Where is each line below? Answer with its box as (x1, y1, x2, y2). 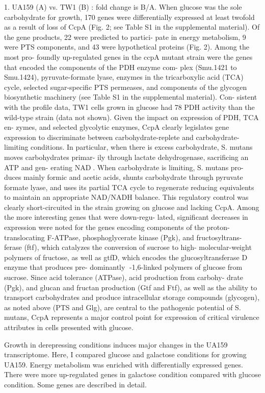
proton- (206, 222, 230, 233)
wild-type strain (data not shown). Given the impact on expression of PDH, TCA (4, 111, 259, 122)
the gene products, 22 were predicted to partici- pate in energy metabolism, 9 (4, 31, 246, 42)
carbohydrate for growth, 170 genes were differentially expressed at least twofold (4, 11, 255, 22)
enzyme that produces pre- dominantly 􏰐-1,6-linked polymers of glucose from (4, 262, 243, 272)
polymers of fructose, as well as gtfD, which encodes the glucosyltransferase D (4, 251, 248, 262)
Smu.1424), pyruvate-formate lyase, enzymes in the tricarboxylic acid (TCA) (4, 72, 244, 82)
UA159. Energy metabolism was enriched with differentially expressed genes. (4, 359, 243, 369)
